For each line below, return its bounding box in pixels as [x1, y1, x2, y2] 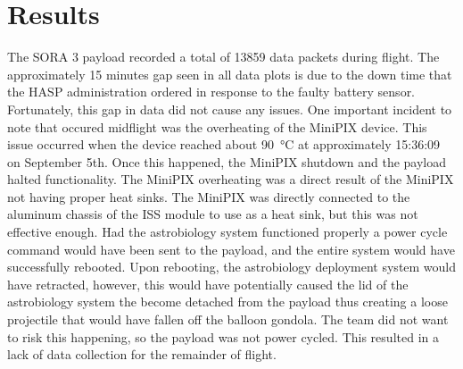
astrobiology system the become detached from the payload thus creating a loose [7, 292, 448, 311]
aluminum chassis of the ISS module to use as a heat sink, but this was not [7, 205, 418, 223]
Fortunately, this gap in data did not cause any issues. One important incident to [7, 99, 452, 118]
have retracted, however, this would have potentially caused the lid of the [7, 274, 409, 293]
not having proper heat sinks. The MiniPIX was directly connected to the [7, 187, 410, 205]
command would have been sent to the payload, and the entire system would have [7, 239, 455, 258]
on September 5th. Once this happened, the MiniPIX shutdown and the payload [7, 152, 446, 171]
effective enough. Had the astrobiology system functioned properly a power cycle [7, 222, 448, 241]
